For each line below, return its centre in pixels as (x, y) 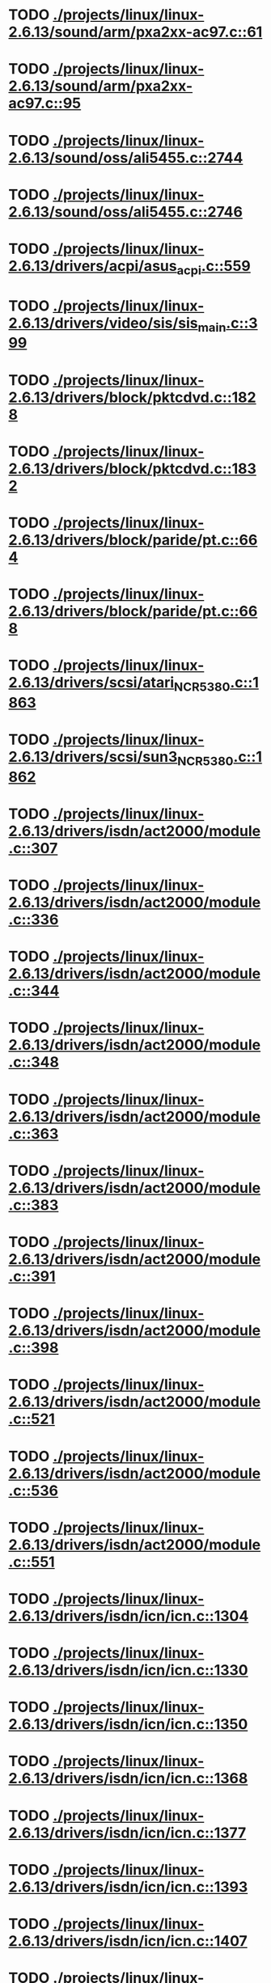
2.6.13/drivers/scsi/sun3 (93, 757)
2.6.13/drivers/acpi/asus (93, 266)
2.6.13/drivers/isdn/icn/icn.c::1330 (128, 1670)
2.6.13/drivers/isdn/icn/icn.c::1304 (129, 1616)
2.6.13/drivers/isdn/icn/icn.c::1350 (128, 1725)
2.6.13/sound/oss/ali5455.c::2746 (125, 211)
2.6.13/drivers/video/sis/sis (103, 323)
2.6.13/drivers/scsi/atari (91, 683)
